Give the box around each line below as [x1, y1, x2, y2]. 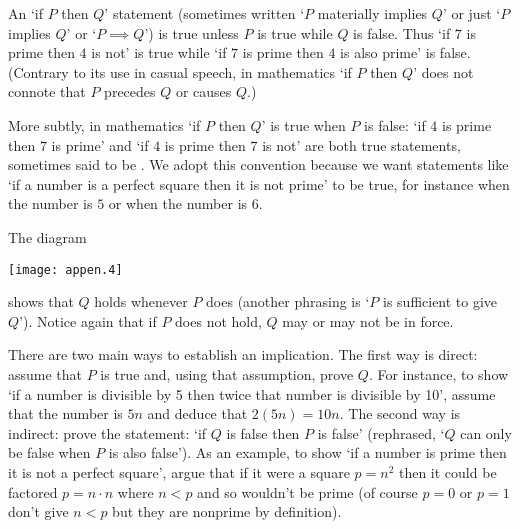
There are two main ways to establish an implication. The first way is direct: [8, 344, 478, 365]
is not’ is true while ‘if [91, 42, 227, 63]
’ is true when [261, 114, 346, 135]
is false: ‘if [364, 114, 426, 135]
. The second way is [339, 403, 461, 424]
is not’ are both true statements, [262, 134, 461, 155]
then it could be [398, 461, 497, 482]
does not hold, [175, 310, 262, 331]
